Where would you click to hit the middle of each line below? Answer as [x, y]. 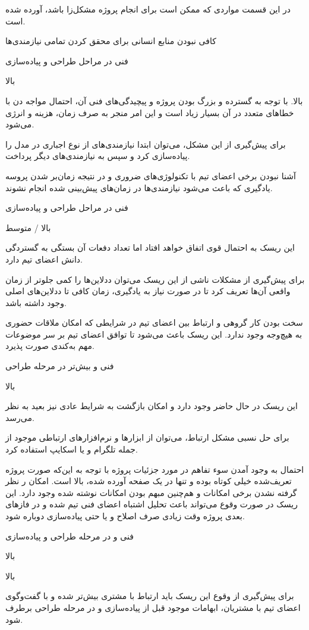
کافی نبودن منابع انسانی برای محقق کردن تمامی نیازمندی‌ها [111, 41]
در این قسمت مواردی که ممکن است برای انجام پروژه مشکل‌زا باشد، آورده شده [148, 9]
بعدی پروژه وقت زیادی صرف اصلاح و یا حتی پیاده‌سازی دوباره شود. [125, 516]
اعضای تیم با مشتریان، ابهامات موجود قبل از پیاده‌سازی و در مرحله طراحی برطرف [153, 607]
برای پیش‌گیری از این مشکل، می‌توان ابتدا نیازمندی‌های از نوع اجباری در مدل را [146, 144]
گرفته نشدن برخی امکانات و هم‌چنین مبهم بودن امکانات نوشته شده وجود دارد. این [151, 492]
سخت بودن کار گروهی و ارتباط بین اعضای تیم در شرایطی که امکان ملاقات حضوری [154, 322]
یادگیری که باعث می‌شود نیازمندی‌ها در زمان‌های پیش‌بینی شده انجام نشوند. [139, 187]
